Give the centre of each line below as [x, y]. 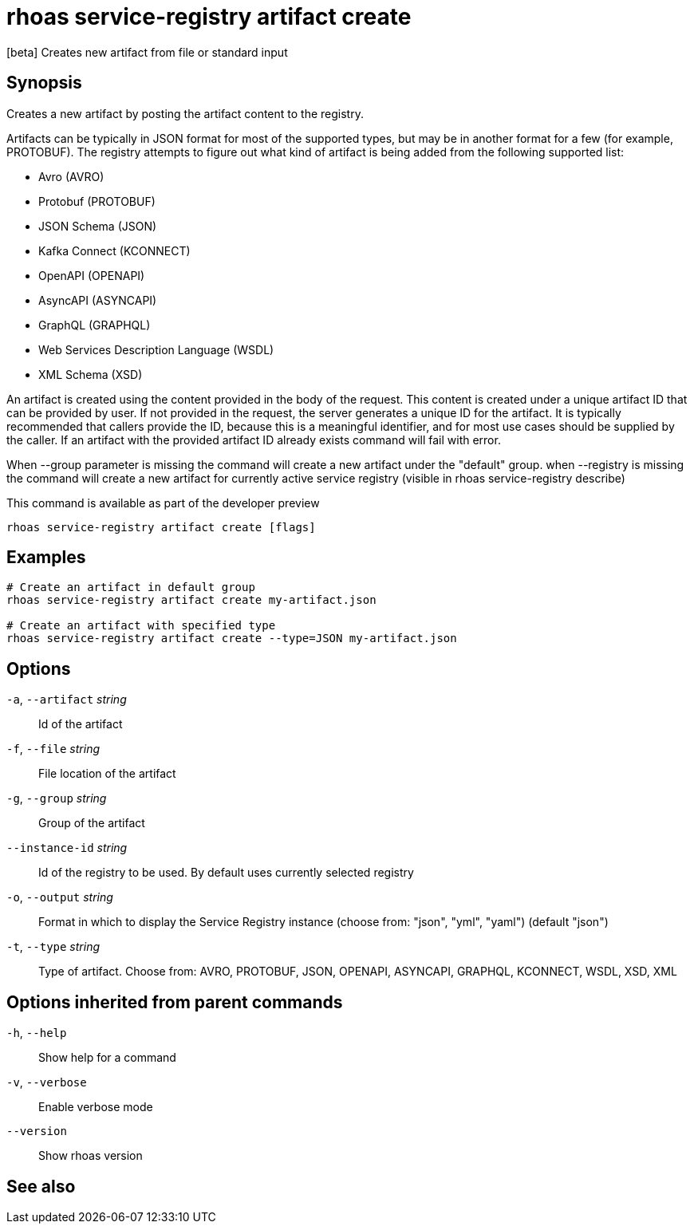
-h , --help [37, 1033]
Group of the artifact [92, 823]
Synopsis [44, 83]
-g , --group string [57, 798]
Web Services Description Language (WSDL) [156, 349]
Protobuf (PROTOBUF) [97, 201]
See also [41, 1186]
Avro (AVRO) [71, 176]
